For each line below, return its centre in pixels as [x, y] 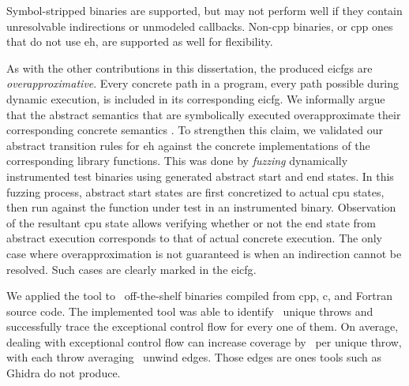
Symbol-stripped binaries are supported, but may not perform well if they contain [204, 10]
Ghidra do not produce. [64, 373]
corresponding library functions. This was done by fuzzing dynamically [177, 161]
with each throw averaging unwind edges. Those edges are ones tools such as [194, 357]
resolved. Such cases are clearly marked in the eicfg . [131, 269]
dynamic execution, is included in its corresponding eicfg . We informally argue [196, 98]
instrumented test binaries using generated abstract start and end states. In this [200, 176]
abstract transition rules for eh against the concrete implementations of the [188, 145]
